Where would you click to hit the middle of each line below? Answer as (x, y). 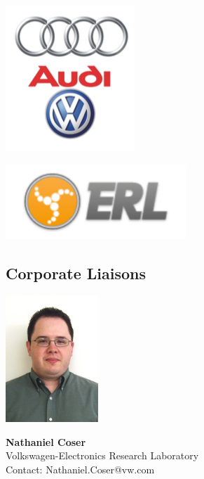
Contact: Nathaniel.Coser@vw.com (80, 469)
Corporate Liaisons (76, 273)
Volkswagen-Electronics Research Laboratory (102, 455)
